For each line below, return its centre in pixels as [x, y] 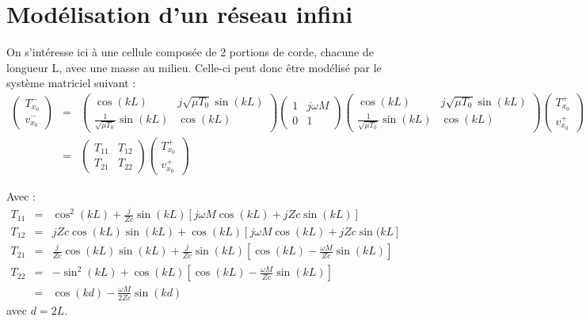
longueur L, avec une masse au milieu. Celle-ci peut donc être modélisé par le [194, 67]
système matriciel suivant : [71, 83]
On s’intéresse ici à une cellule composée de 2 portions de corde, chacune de [190, 52]
